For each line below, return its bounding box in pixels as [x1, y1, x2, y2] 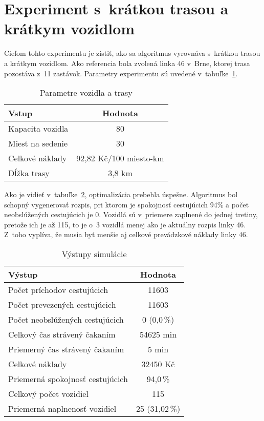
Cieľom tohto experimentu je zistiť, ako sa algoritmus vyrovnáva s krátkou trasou [4, 48, 260, 58]
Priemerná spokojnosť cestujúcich [8, 373, 128, 385]
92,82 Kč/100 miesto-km [76, 152, 164, 164]
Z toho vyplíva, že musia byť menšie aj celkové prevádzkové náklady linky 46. [4, 229, 248, 240]
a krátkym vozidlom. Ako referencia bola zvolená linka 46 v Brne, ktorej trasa [4, 57, 250, 68]
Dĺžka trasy [8, 167, 50, 179]
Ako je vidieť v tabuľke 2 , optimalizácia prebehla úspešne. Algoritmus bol [4, 189, 238, 200]
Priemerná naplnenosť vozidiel [8, 403, 117, 415]
